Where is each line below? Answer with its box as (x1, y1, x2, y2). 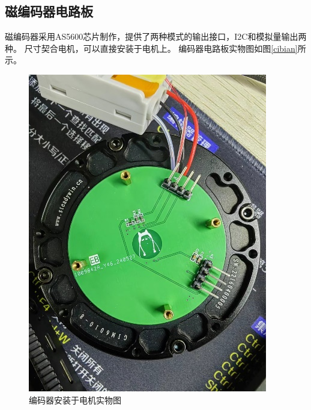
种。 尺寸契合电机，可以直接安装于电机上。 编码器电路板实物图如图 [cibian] (5, 42, 298, 54)
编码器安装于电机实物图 (29, 393, 121, 406)
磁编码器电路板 (5, 2, 93, 20)
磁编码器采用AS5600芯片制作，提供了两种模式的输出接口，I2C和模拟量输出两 (5, 30, 307, 43)
